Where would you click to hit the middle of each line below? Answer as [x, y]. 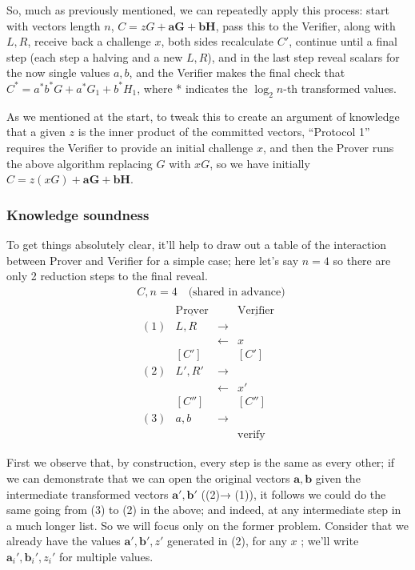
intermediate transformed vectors [88, 494]
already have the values [64, 541]
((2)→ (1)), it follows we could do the [293, 494]
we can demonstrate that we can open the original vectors [148, 478]
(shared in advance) [237, 292]
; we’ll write [330, 541]
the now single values [58, 72]
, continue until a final [343, 41]
